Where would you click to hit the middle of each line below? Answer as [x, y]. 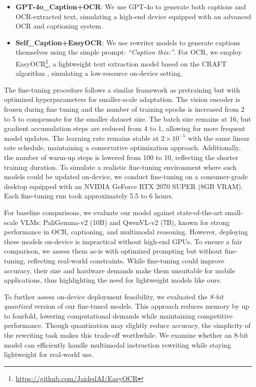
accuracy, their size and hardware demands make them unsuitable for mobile [120, 270]
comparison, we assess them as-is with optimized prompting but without [113, 251]
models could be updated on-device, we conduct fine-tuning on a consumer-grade [126, 177]
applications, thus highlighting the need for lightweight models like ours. [113, 280]
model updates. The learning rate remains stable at [81, 138]
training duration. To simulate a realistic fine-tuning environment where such [120, 167]
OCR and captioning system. [59, 26]
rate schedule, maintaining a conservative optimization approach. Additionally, [122, 147]
